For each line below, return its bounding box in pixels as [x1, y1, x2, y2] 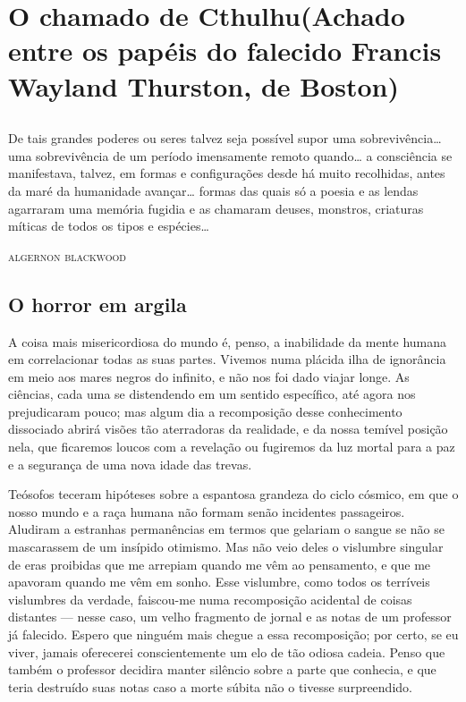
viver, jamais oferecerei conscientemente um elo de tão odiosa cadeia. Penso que [8, 642, 445, 661]
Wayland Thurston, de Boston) [8, 67, 399, 104]
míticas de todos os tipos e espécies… [8, 216, 209, 235]
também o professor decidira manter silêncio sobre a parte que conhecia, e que [8, 660, 436, 679]
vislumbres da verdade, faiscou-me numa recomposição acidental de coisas [8, 589, 412, 608]
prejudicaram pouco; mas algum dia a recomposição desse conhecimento [8, 402, 402, 420]
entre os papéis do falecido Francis [8, 32, 442, 69]
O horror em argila [8, 290, 187, 317]
